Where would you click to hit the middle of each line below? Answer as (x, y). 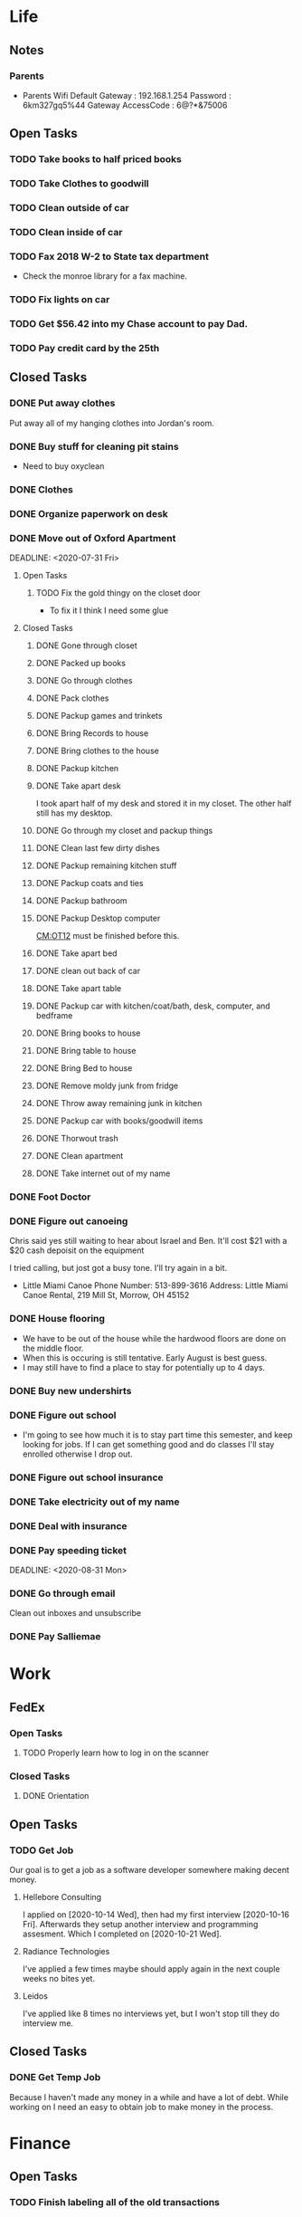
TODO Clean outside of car (69, 208)
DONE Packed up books (81, 664)
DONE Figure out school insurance (87, 1477)
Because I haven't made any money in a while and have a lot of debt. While (149, 2097)
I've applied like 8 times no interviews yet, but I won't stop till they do (151, 2014)
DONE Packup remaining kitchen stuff (106, 865)
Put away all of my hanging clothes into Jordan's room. (112, 423)
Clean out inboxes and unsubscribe (75, 1613)
